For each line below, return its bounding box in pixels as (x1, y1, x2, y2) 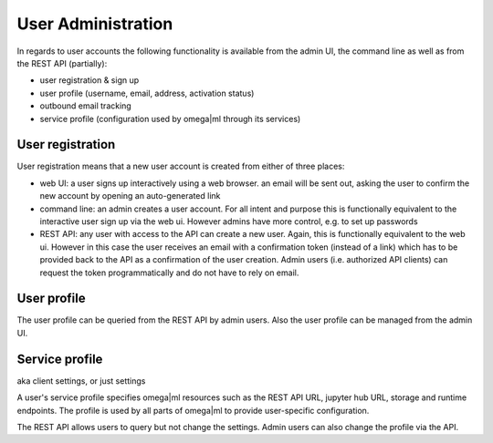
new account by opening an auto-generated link (39, 191, 221, 201)
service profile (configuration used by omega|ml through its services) (39, 113, 301, 124)
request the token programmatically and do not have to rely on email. (39, 267, 299, 278)
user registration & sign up (39, 75, 140, 86)
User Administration (16, 14, 173, 34)
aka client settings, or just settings (16, 375, 146, 386)
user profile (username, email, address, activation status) (39, 88, 255, 98)
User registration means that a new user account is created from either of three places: (16, 160, 345, 172)
